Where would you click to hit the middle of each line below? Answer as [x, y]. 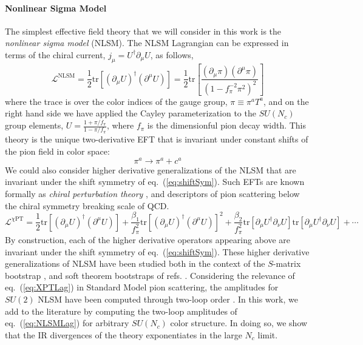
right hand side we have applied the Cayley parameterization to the [131, 113]
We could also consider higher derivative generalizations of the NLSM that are [151, 169]
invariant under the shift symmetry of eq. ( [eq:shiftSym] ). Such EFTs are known [155, 182]
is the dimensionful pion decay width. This [227, 125]
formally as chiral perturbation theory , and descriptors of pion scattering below [152, 193]
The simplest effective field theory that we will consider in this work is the [143, 31]
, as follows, [172, 54]
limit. [268, 334]
